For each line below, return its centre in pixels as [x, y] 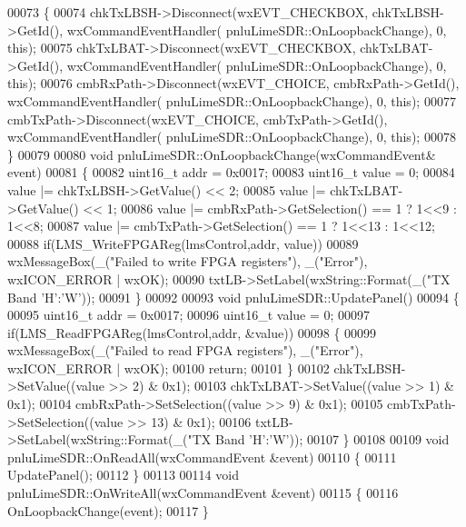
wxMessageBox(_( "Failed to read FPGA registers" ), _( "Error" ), [185, 350]
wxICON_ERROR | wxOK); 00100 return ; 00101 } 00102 [169, 368]
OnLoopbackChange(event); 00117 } [108, 510]
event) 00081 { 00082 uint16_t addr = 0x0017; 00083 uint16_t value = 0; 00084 [231, 172]
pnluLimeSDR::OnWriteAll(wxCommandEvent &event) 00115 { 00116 [203, 493]
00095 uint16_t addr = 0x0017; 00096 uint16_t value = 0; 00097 [189, 315]
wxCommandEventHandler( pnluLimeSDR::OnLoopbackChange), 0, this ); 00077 [232, 100]
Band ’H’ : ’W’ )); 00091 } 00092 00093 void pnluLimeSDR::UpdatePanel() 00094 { [233, 297]
